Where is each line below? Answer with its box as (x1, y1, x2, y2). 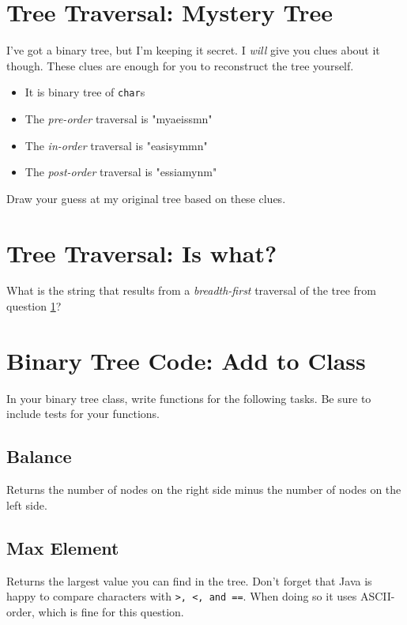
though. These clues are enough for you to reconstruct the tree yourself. (6, 57, 354, 73)
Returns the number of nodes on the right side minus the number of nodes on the (6, 481, 401, 498)
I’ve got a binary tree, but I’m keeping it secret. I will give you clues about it (6, 42, 380, 58)
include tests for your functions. (6, 405, 160, 422)
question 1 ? (6, 298, 62, 314)
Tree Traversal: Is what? (6, 236, 277, 269)
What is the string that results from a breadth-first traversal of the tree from (6, 282, 377, 299)
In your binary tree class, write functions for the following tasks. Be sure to (6, 390, 371, 406)
